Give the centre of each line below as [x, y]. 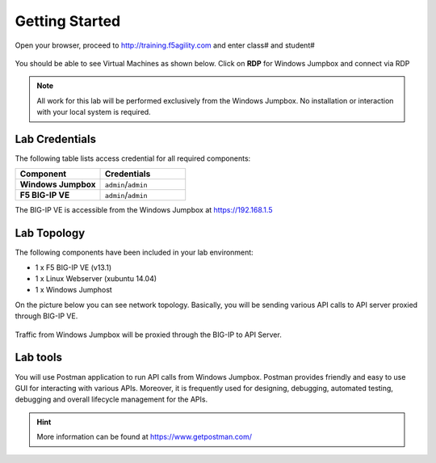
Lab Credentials [56, 139]
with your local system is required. [94, 112]
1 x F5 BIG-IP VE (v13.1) [73, 267]
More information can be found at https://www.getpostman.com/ [144, 437]
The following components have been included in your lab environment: [134, 253]
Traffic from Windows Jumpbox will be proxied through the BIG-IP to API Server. [148, 335]
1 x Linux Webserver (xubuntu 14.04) [96, 279]
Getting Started [68, 21]
